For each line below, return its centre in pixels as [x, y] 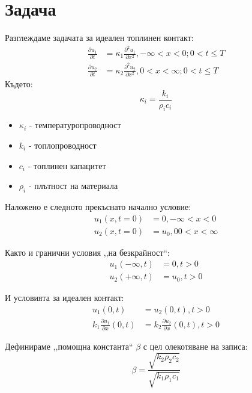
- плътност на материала [73, 186]
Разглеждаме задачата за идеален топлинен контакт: [99, 38]
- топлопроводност [62, 145]
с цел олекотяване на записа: [195, 346]
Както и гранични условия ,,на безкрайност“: [87, 252]
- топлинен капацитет [67, 165]
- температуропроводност [75, 125]
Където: [19, 83]
